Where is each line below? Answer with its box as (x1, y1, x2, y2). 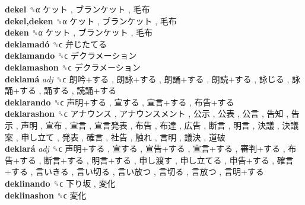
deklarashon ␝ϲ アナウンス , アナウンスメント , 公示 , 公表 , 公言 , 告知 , (5, 107, 289, 120)
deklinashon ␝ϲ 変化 (5, 188, 87, 201)
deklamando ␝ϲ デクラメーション (5, 49, 137, 62)
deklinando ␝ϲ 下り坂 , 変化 (5, 177, 116, 189)
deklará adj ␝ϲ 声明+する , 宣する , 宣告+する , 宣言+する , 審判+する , (5, 142, 285, 155)
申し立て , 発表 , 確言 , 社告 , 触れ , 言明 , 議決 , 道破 (21, 130, 225, 143)
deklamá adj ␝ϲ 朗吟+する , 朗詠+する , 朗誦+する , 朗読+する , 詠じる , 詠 (5, 72, 301, 85)
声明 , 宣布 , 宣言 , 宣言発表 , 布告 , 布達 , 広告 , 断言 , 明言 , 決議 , (21, 118, 279, 131)
